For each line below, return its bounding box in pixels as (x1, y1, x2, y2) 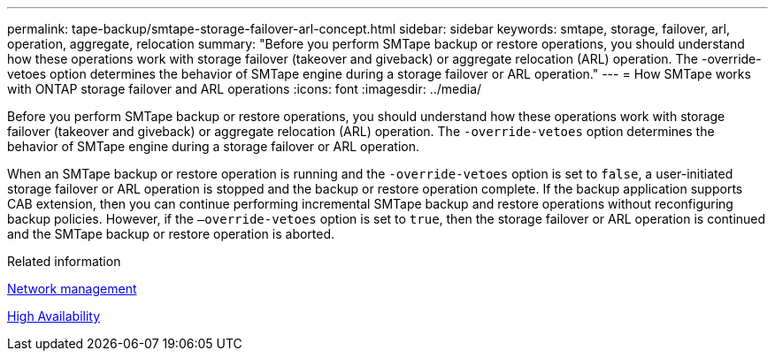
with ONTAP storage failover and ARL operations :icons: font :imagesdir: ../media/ (7, 81, 482, 96)
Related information (7, 254, 121, 269)
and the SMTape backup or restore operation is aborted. (7, 226, 335, 241)
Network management (7, 281, 137, 296)
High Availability (7, 308, 101, 324)
